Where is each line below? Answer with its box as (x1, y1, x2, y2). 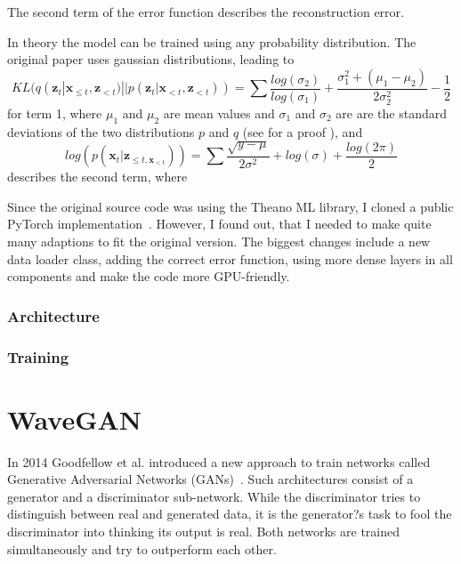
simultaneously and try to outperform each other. (7, 539, 277, 558)
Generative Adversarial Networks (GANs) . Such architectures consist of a (7, 470, 414, 488)
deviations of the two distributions (7, 122, 195, 141)
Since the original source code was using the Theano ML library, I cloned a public (7, 197, 454, 215)
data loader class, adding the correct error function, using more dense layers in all (7, 249, 453, 268)
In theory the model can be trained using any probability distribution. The (7, 32, 417, 51)
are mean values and (163, 103, 275, 122)
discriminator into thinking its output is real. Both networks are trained (7, 522, 400, 541)
